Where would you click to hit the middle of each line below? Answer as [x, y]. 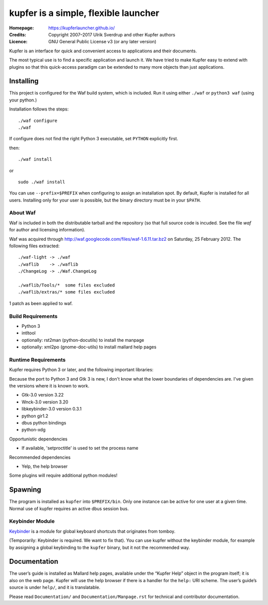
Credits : [18, 34]
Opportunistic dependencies [38, 439]
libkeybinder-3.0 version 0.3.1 [52, 409]
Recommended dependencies [40, 457]
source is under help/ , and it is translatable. [55, 588]
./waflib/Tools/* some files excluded [67, 285]
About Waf [22, 213]
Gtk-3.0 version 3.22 [43, 395]
